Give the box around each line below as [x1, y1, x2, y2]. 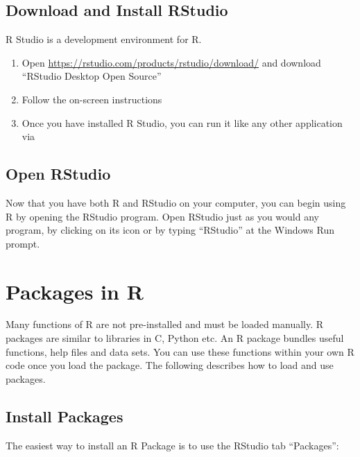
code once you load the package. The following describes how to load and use [6, 358, 334, 372]
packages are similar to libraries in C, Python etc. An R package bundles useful [6, 331, 344, 345]
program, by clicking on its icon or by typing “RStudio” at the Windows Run [6, 223, 334, 237]
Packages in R [6, 277, 144, 305]
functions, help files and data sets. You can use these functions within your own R [6, 344, 354, 359]
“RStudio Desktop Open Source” [22, 69, 162, 83]
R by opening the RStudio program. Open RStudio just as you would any [6, 209, 319, 223]
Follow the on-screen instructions [22, 92, 162, 106]
